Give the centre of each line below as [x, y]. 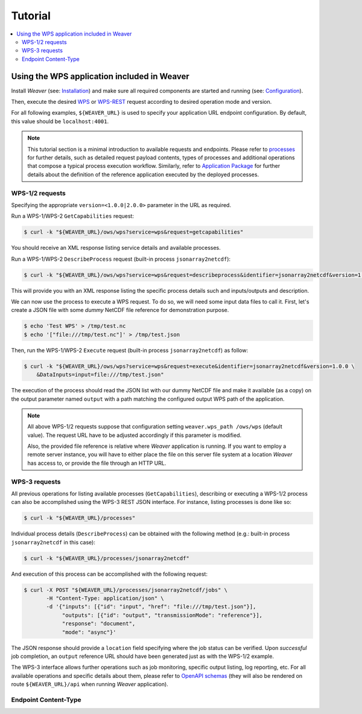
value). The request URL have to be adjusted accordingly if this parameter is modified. [134, 435]
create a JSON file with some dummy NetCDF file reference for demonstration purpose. [120, 310]
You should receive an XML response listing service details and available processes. [116, 248]
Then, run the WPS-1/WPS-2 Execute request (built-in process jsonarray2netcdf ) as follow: [130, 350]
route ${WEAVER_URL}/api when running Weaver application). [90, 684]
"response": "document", [99, 624]
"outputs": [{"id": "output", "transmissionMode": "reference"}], [162, 615]
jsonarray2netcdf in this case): [53, 542]
